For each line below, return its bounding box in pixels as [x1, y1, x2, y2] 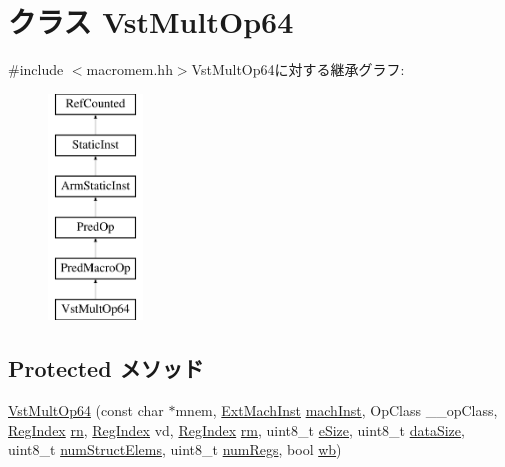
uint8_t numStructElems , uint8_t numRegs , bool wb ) [8, 439, 342, 460]
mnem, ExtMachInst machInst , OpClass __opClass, [175, 400, 498, 421]
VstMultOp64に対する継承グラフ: [191, 59, 405, 80]
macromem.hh [86, 59, 173, 80]
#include [8, 59, 64, 80]
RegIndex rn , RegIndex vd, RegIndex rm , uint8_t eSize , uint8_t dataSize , [8, 419, 465, 440]
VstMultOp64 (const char [8, 400, 164, 421]
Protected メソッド [8, 353, 204, 384]
